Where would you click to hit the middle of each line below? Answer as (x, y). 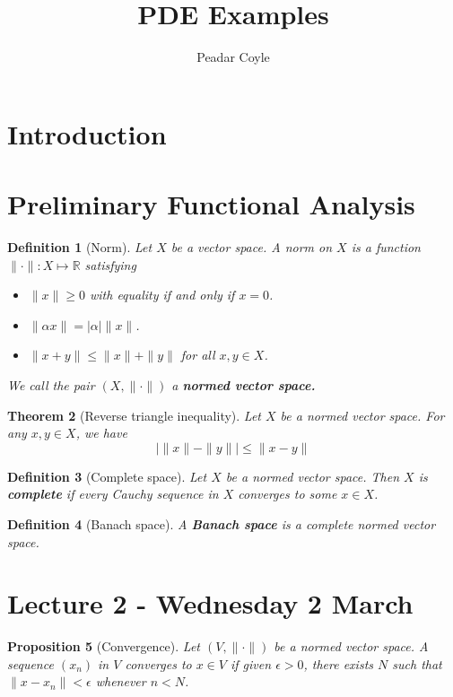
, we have (101, 433)
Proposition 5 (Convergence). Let (104, 646)
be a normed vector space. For (362, 415)
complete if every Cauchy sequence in (113, 494)
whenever (121, 681)
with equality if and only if (162, 295)
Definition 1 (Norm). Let (80, 247)
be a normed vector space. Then (313, 476)
